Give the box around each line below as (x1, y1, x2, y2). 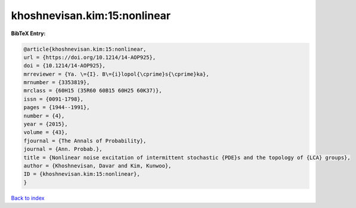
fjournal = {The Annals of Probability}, (23, 137, 147, 144)
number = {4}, (23, 112, 65, 119)
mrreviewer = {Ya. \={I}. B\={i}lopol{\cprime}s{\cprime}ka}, (23, 70, 209, 77)
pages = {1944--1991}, (23, 104, 90, 111)
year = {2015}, (23, 121, 68, 128)
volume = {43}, (23, 129, 68, 136)
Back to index (11, 194, 45, 201)
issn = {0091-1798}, (23, 95, 83, 103)
